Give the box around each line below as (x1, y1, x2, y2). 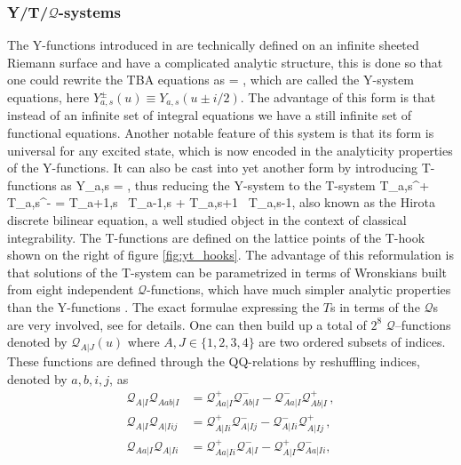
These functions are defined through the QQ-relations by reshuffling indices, (7, 351, 420, 370)
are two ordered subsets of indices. (258, 333, 446, 351)
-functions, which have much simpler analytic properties (147, 280, 451, 299)
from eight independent (7, 280, 134, 299)
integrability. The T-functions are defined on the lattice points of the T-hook (7, 228, 425, 246)
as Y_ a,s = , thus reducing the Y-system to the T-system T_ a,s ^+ (60, 175, 430, 194)
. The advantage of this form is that (240, 88, 436, 106)
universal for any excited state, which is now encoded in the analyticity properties (7, 140, 453, 159)
